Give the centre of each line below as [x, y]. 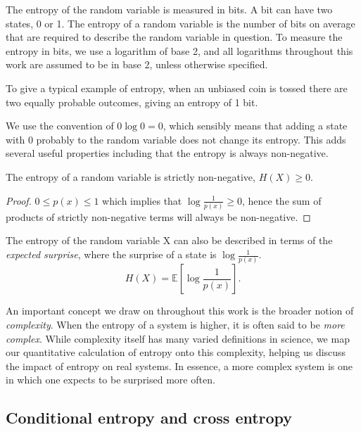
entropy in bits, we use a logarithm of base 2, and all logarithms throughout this [179, 50]
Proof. [19, 200]
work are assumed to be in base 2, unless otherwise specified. [137, 64]
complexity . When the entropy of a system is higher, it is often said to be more [175, 324]
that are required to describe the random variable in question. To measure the [174, 37]
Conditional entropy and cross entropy [149, 418]
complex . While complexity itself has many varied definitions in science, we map [178, 338]
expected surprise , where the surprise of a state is [111, 254]
